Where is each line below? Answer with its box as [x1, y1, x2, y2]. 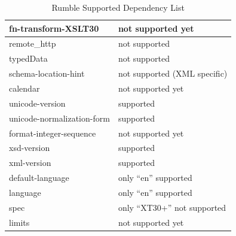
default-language [9, 171, 69, 184]
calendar [9, 81, 40, 94]
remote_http [9, 37, 56, 50]
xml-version [9, 156, 51, 169]
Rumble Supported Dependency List [51, 1, 185, 13]
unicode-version [9, 96, 66, 109]
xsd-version [9, 141, 50, 154]
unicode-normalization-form [9, 111, 110, 124]
